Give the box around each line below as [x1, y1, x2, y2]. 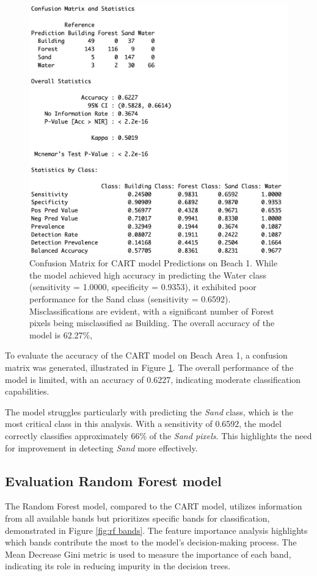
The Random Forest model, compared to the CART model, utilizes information [5, 500, 302, 512]
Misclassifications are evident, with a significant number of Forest [29, 304, 274, 317]
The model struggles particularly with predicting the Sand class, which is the [5, 405, 293, 418]
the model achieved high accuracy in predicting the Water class [29, 268, 266, 281]
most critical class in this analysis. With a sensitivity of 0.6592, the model [5, 417, 282, 430]
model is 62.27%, [29, 328, 93, 341]
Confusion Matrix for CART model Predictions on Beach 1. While [29, 257, 278, 269]
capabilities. [5, 385, 49, 398]
